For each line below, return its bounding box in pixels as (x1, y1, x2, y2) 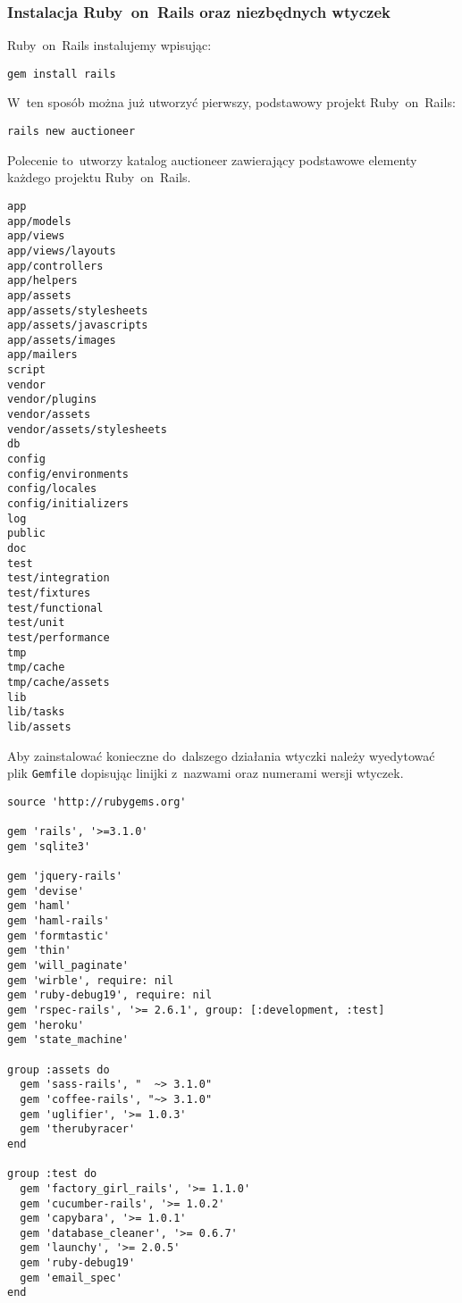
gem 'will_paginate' (7, 959, 130, 972)
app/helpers (7, 274, 78, 288)
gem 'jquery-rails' (7, 870, 122, 883)
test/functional (7, 601, 104, 614)
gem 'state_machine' (7, 1033, 130, 1047)
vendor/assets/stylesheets (7, 422, 167, 436)
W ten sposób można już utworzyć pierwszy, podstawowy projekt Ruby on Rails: (7, 93, 456, 112)
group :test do (7, 1167, 97, 1181)
